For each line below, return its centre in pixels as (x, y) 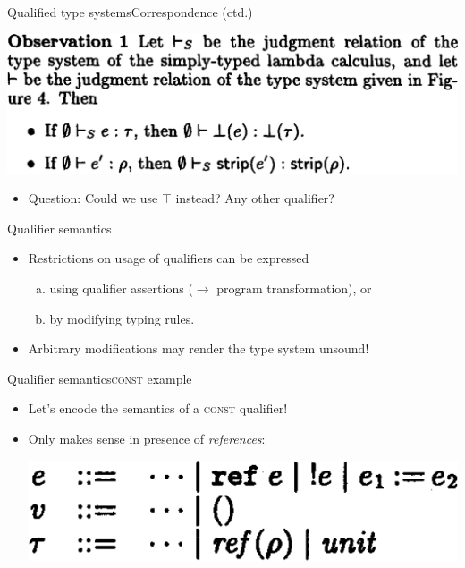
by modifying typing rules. (122, 318)
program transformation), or (294, 288)
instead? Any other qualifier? (255, 198)
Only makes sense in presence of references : (147, 438)
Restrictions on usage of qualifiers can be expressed (169, 258)
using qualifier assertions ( (121, 288)
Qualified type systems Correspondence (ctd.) (130, 12)
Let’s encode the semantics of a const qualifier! (158, 408)
